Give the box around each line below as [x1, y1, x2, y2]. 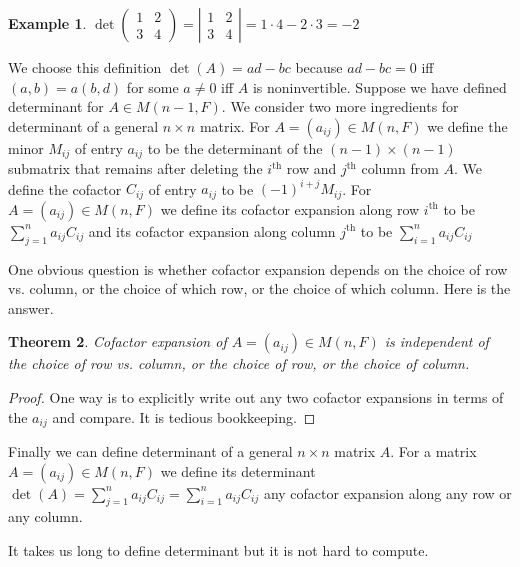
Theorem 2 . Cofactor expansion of [8, 331, 227, 352]
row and [286, 158, 337, 179]
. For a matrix [390, 441, 477, 461]
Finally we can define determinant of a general [8, 441, 293, 461]
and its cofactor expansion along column [88, 220, 336, 241]
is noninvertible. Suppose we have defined [252, 76, 507, 97]
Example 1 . [8, 13, 87, 33]
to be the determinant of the [147, 137, 323, 158]
